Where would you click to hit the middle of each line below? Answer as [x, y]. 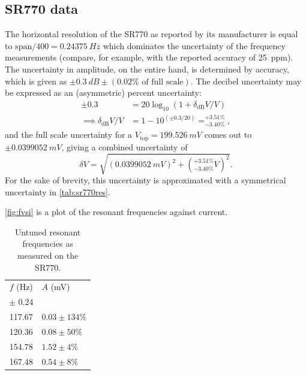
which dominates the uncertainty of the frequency [194, 45]
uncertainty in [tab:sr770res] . [58, 191]
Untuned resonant [48, 232]
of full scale [163, 82]
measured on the [48, 255]
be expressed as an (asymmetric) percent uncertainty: [103, 93]
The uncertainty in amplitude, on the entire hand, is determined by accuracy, [147, 69]
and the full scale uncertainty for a [69, 134]
